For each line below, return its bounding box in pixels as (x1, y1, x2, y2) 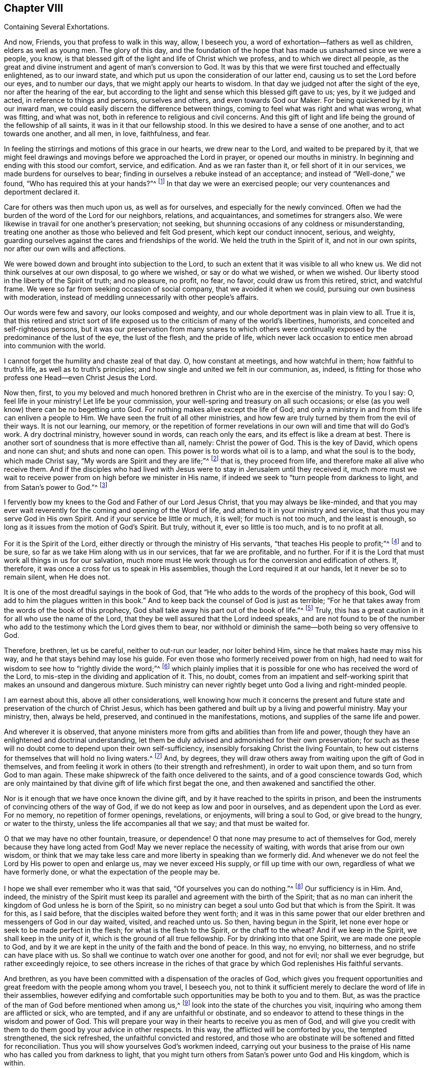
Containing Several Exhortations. (4, 23, 110, 31)
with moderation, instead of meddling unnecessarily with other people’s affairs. (4, 293, 259, 302)
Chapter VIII (4, 2, 63, 14)
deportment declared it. (4, 188, 80, 196)
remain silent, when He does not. (4, 573, 110, 582)
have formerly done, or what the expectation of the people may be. (4, 868, 220, 876)
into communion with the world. (4, 341, 106, 350)
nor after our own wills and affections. (4, 244, 126, 253)
